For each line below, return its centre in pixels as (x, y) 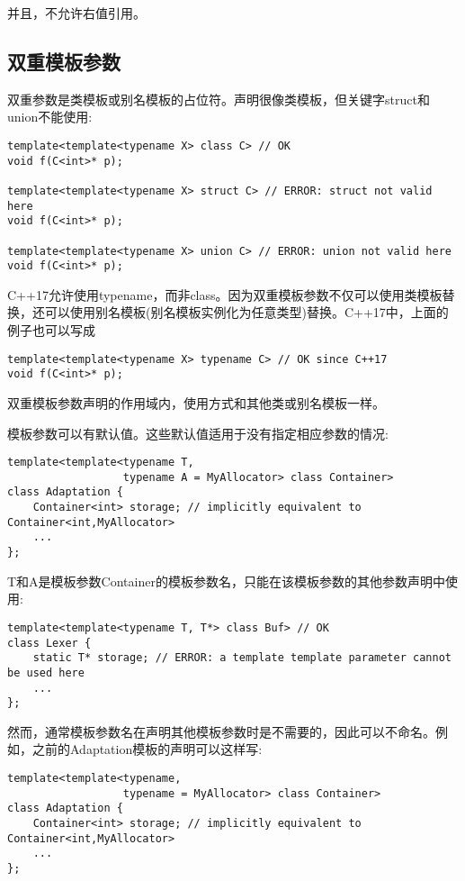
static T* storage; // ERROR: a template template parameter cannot (242, 658)
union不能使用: (50, 117)
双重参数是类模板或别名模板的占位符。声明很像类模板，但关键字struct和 (219, 99)
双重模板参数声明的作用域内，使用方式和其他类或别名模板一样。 (196, 402)
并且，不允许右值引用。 (76, 13)
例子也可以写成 (51, 330)
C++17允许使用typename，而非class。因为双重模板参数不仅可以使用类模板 (225, 294)
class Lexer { (49, 643)
